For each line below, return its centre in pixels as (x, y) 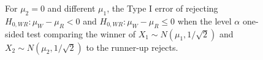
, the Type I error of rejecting (162, 8)
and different (71, 8)
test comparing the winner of (81, 33)
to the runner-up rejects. (132, 47)
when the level (204, 21)
